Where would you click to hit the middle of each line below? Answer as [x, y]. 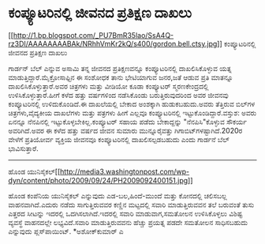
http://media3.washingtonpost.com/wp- [125, 171]
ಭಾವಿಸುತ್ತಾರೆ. [23, 148]
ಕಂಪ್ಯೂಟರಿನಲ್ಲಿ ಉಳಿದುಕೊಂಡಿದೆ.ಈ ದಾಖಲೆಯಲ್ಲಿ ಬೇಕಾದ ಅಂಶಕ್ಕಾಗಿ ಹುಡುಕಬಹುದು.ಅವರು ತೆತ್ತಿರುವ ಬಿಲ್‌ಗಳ [132, 103]
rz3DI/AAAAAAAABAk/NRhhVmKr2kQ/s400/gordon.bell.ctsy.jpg [113, 43]
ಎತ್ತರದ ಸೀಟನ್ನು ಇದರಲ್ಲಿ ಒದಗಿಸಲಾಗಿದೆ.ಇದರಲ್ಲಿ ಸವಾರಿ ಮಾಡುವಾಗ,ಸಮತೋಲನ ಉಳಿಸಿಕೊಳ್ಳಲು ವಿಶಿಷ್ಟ [125, 213]
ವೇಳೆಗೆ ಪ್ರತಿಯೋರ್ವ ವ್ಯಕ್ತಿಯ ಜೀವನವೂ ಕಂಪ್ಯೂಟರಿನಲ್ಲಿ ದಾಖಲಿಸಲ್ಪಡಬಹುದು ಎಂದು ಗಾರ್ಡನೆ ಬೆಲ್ [119, 139]
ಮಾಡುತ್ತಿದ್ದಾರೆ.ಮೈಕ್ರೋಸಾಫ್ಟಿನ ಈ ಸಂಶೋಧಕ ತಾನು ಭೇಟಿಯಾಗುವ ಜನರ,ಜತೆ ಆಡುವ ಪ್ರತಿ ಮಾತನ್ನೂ [121, 77]
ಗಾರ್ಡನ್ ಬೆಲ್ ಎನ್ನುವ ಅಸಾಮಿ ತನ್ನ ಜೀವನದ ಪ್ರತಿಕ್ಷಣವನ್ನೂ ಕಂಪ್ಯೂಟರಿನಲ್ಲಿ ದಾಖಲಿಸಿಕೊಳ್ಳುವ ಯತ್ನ [120, 68]
